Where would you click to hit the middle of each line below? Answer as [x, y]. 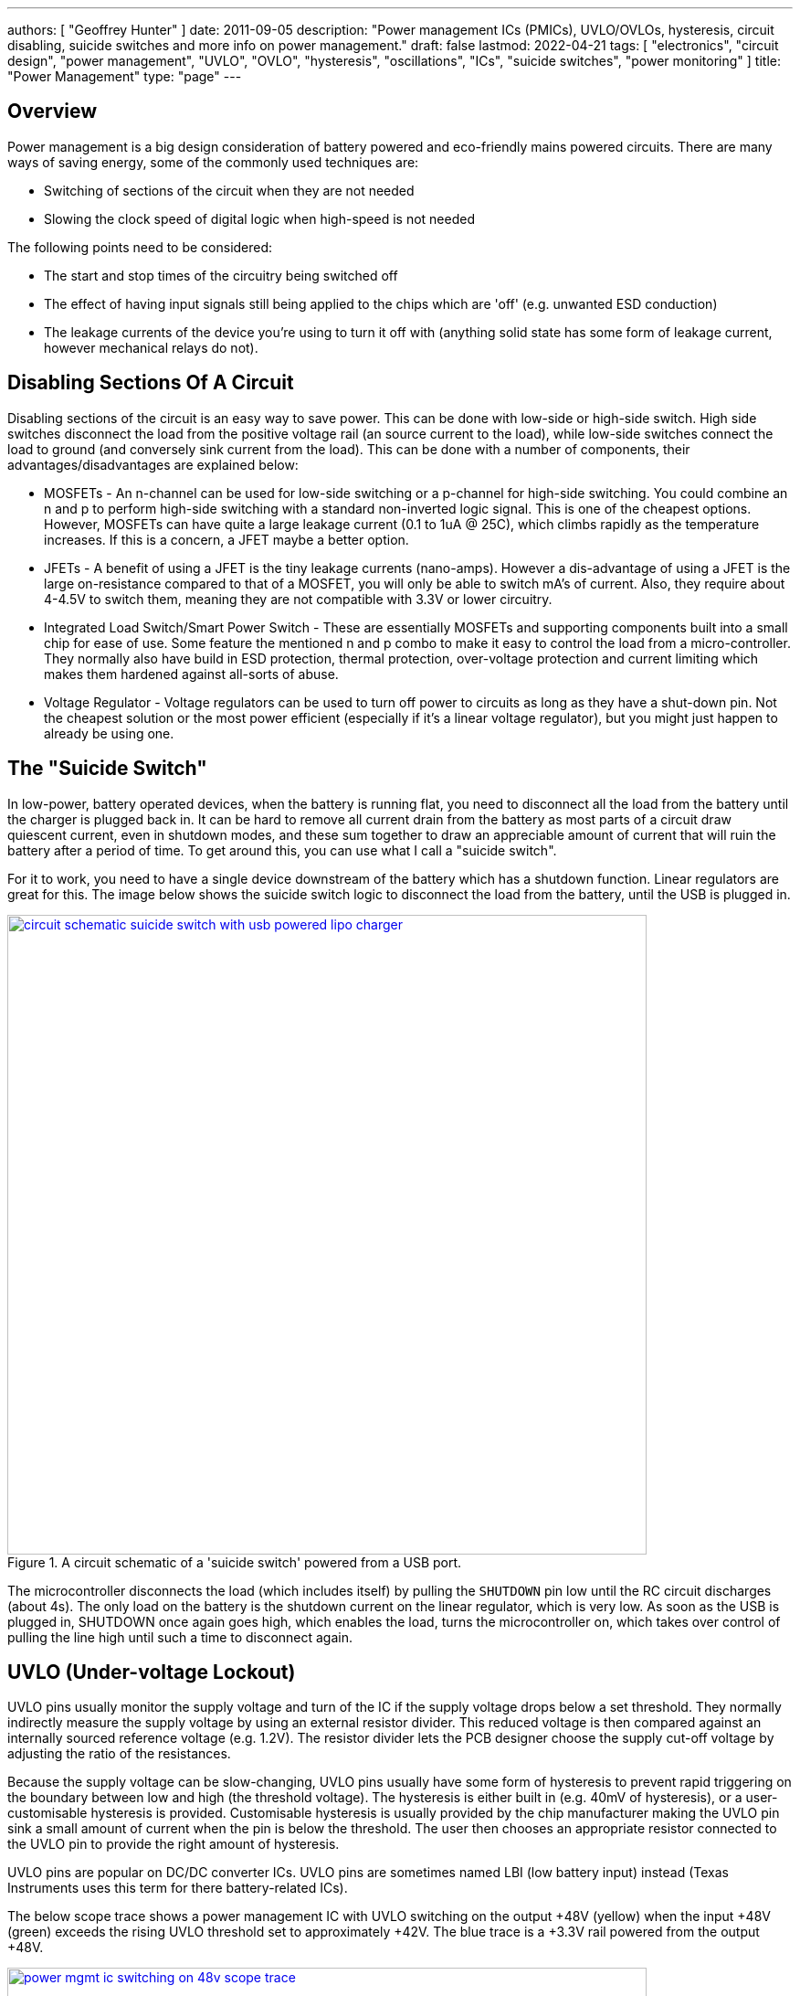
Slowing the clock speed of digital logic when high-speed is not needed [259, 218]
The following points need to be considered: [140, 247]
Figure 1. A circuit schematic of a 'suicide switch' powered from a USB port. [235, 1562]
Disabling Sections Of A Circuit [151, 383]
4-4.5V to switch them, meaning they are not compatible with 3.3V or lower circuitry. [298, 599]
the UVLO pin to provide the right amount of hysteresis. [174, 1844]
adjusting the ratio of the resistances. [119, 1754]
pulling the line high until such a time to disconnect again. [180, 1637]
